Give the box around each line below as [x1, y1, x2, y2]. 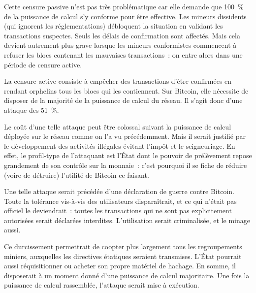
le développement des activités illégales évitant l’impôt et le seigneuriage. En [4, 140, 235, 151]
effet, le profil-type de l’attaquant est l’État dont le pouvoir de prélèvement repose [4, 150, 252, 161]
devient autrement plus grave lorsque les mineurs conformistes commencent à [4, 40, 237, 50]
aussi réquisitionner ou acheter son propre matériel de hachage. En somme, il [4, 260, 236, 271]
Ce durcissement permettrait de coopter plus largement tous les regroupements [4, 241, 242, 252]
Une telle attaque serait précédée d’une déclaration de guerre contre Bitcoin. [4, 186, 234, 196]
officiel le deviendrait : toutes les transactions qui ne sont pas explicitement [4, 205, 232, 216]
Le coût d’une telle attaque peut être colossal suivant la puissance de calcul [4, 121, 231, 131]
